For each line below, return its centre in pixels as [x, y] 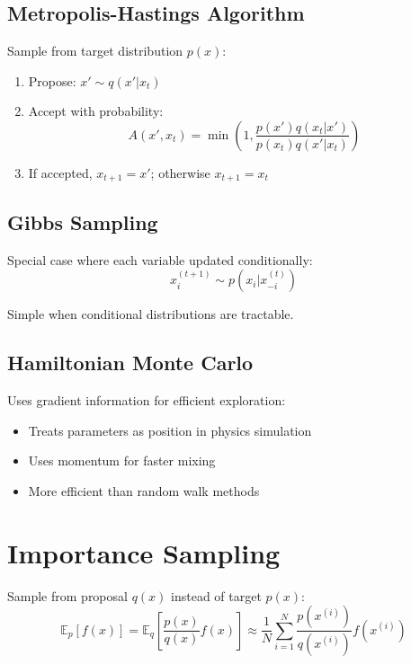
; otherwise [180, 172]
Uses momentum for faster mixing [122, 460]
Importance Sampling [144, 552]
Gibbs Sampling [83, 221]
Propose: [52, 80]
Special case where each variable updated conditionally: [160, 259]
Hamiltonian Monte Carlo [130, 363]
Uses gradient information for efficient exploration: [147, 400]
